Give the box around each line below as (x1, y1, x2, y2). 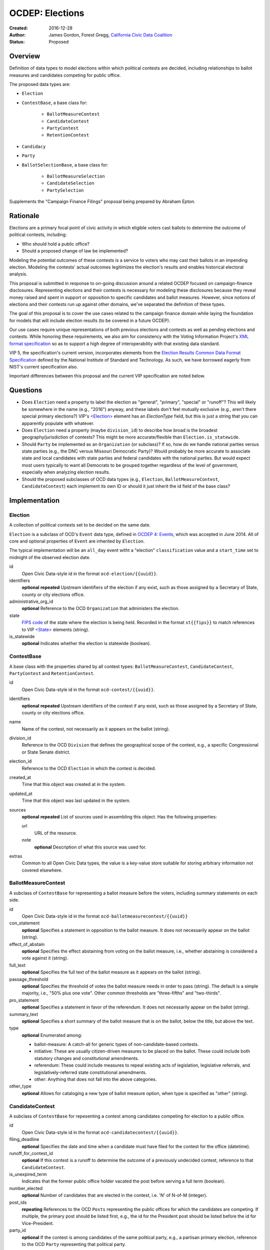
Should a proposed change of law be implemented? (21, 248, 128, 254)
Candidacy (21, 143, 46, 149)
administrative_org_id (9, 598, 53, 604)
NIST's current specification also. (9, 364, 78, 370)
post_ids (9, 1199, 27, 1205)
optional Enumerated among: (21, 1032, 82, 1038)
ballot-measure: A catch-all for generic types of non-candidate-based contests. (34, 1041, 199, 1047)
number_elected (9, 1185, 43, 1191)
